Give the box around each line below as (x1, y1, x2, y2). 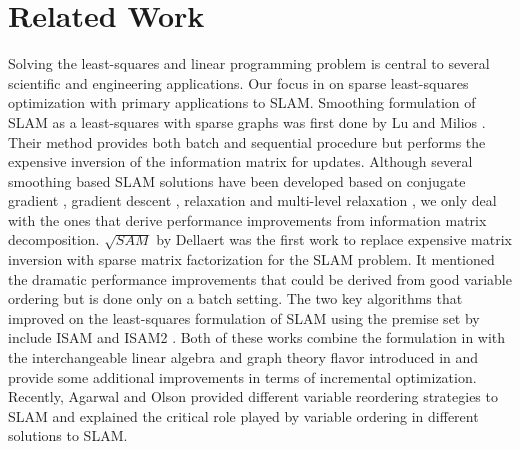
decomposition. (8, 229, 100, 250)
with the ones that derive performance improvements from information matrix (8, 209, 487, 230)
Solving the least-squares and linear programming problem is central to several (8, 53, 490, 74)
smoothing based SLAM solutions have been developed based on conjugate (8, 170, 466, 191)
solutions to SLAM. (8, 425, 128, 446)
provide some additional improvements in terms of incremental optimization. (8, 366, 477, 387)
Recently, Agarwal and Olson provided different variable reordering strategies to (8, 386, 498, 407)
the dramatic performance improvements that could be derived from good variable (8, 268, 512, 289)
